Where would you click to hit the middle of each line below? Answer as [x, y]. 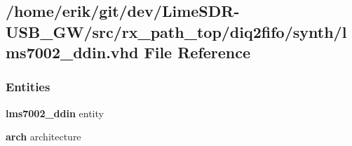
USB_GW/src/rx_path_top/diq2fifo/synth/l [176, 31]
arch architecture [43, 137]
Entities [28, 87]
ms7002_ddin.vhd [72, 52]
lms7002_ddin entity [55, 113]
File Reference [197, 52]
